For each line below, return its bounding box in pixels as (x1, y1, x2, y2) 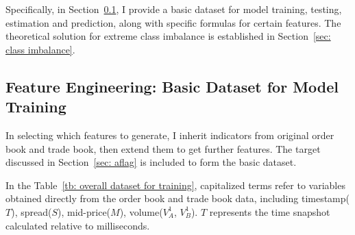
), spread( (11, 204, 52, 219)
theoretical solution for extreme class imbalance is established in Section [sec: (5, 29, 331, 43)
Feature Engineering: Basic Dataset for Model (5, 75, 339, 97)
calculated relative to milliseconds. (5, 218, 150, 232)
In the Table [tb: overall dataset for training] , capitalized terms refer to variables (5, 177, 345, 192)
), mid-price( (58, 204, 111, 219)
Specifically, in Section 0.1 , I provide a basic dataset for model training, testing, (5, 2, 342, 16)
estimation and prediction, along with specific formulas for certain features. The (5, 15, 341, 29)
